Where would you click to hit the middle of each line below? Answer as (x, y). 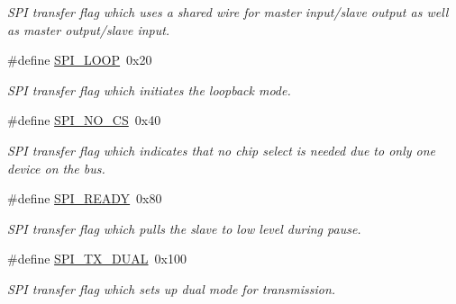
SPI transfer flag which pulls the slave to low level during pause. (184, 228)
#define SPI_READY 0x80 (85, 198)
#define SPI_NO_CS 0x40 (84, 120)
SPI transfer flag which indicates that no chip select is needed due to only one (222, 150)
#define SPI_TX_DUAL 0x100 (97, 259)
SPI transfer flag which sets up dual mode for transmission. (172, 288)
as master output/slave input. (89, 29)
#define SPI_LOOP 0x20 (80, 60)
